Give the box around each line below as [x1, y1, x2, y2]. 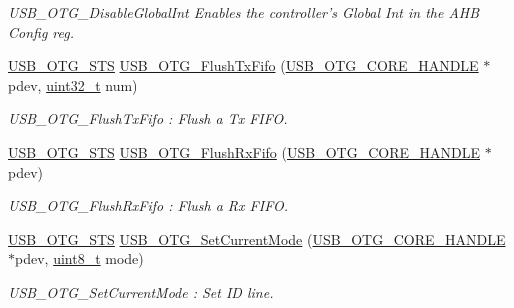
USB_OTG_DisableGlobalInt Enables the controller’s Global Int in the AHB [8, 2, 480, 22]
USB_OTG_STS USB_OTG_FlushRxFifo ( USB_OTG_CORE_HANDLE [8, 141, 480, 162]
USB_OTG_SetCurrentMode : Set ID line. [8, 281, 274, 302]
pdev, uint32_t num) [8, 74, 138, 95]
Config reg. [8, 21, 75, 42]
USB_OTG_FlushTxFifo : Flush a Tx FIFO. [8, 108, 288, 129]
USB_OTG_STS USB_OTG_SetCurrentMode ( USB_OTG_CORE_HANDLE [8, 228, 506, 249]
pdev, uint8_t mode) [15, 248, 144, 269]
